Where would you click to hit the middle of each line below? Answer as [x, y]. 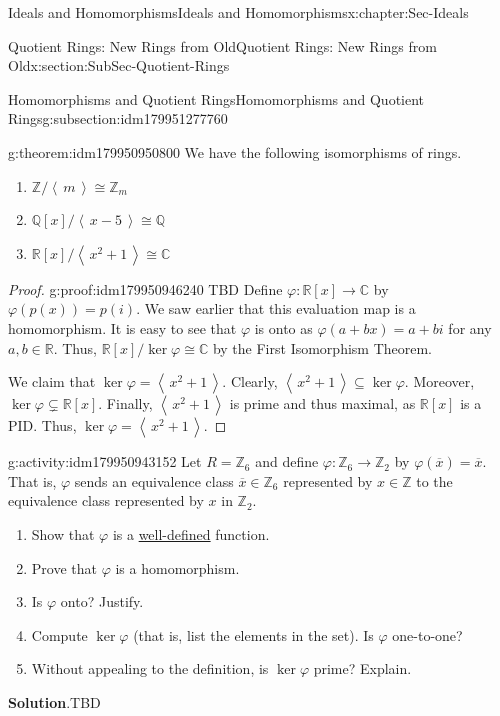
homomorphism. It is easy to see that [122, 327]
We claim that [52, 381]
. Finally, [125, 403]
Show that [63, 533]
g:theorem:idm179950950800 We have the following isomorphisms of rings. [235, 151]
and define [287, 461]
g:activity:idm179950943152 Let [105, 461]
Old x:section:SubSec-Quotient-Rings [119, 65]
